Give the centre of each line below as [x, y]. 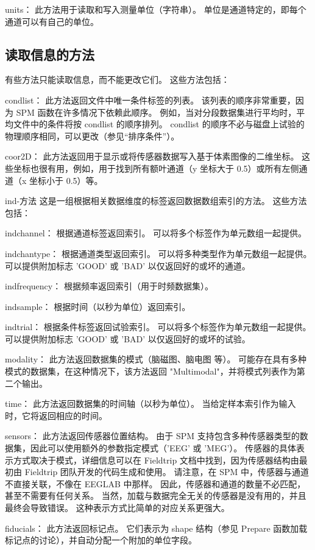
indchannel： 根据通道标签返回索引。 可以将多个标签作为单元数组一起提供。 [156, 233]
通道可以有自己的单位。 [52, 21]
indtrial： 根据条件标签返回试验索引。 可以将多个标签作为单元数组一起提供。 [158, 327]
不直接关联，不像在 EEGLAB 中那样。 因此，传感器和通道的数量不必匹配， [155, 483]
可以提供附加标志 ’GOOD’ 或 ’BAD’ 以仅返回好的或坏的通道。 [128, 265]
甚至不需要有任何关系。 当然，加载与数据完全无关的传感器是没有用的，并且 [156, 495]
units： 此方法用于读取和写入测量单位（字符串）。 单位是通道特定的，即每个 [156, 9]
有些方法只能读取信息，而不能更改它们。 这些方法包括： [117, 79]
